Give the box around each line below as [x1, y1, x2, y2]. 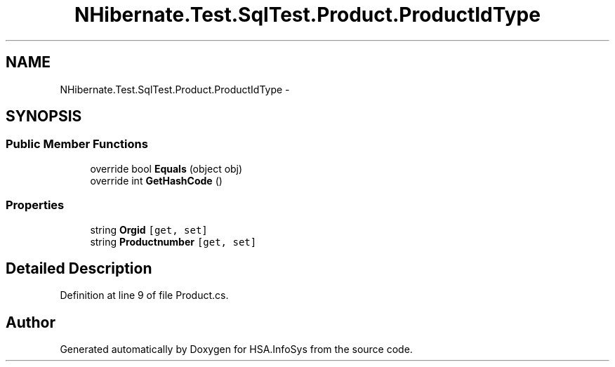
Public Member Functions [6, 137, 148, 152]
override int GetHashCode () [90, 174, 223, 187]
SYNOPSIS [6, 107, 82, 126]
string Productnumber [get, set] [90, 235, 257, 248]
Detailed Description [6, 259, 152, 277]
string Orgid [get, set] [90, 223, 208, 236]
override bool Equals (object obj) [90, 162, 243, 175]
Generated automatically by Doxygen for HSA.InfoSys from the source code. [60, 343, 413, 356]
